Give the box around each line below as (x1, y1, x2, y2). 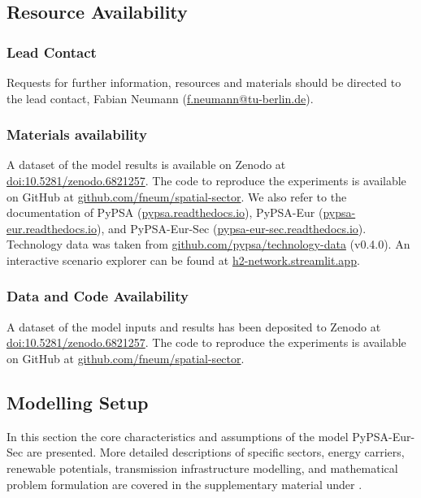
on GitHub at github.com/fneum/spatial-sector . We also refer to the (7, 188, 347, 205)
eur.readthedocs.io (7, 219, 98, 236)
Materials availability (7, 124, 148, 145)
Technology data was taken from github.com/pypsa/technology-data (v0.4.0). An (7, 236, 410, 253)
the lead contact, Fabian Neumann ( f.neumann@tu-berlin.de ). (7, 89, 314, 106)
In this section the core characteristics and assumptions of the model (7, 427, 349, 444)
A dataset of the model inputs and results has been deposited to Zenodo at (7, 318, 381, 335)
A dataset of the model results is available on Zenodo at (7, 156, 286, 173)
